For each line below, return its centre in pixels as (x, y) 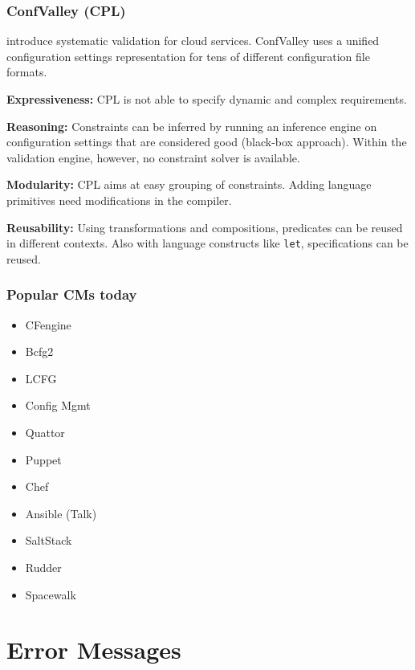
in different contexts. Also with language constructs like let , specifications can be (207, 243)
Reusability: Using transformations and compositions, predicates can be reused (205, 227)
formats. (27, 72)
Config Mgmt (58, 405)
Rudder (43, 567)
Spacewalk (51, 594)
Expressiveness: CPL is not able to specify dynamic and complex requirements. (207, 99)
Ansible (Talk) (61, 513)
